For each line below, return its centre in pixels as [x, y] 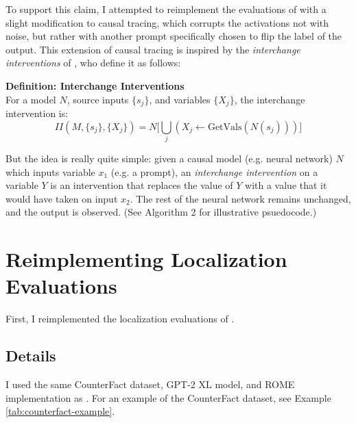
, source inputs [98, 99]
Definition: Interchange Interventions [95, 85]
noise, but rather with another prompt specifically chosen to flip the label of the [174, 36]
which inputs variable [50, 171]
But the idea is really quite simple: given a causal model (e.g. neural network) [169, 158]
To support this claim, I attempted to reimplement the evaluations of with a [166, 9]
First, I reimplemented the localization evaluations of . [120, 319]
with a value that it [286, 185]
